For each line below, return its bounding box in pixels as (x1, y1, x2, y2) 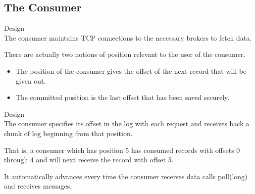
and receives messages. (4, 181, 72, 191)
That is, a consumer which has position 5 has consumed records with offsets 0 (4, 145, 240, 155)
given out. (15, 75, 46, 86)
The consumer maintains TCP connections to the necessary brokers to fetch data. (4, 32, 252, 43)
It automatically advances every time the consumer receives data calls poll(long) (4, 171, 248, 181)
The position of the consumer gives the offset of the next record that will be (15, 65, 247, 76)
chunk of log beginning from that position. (4, 128, 133, 138)
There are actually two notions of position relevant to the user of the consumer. (4, 49, 246, 59)
